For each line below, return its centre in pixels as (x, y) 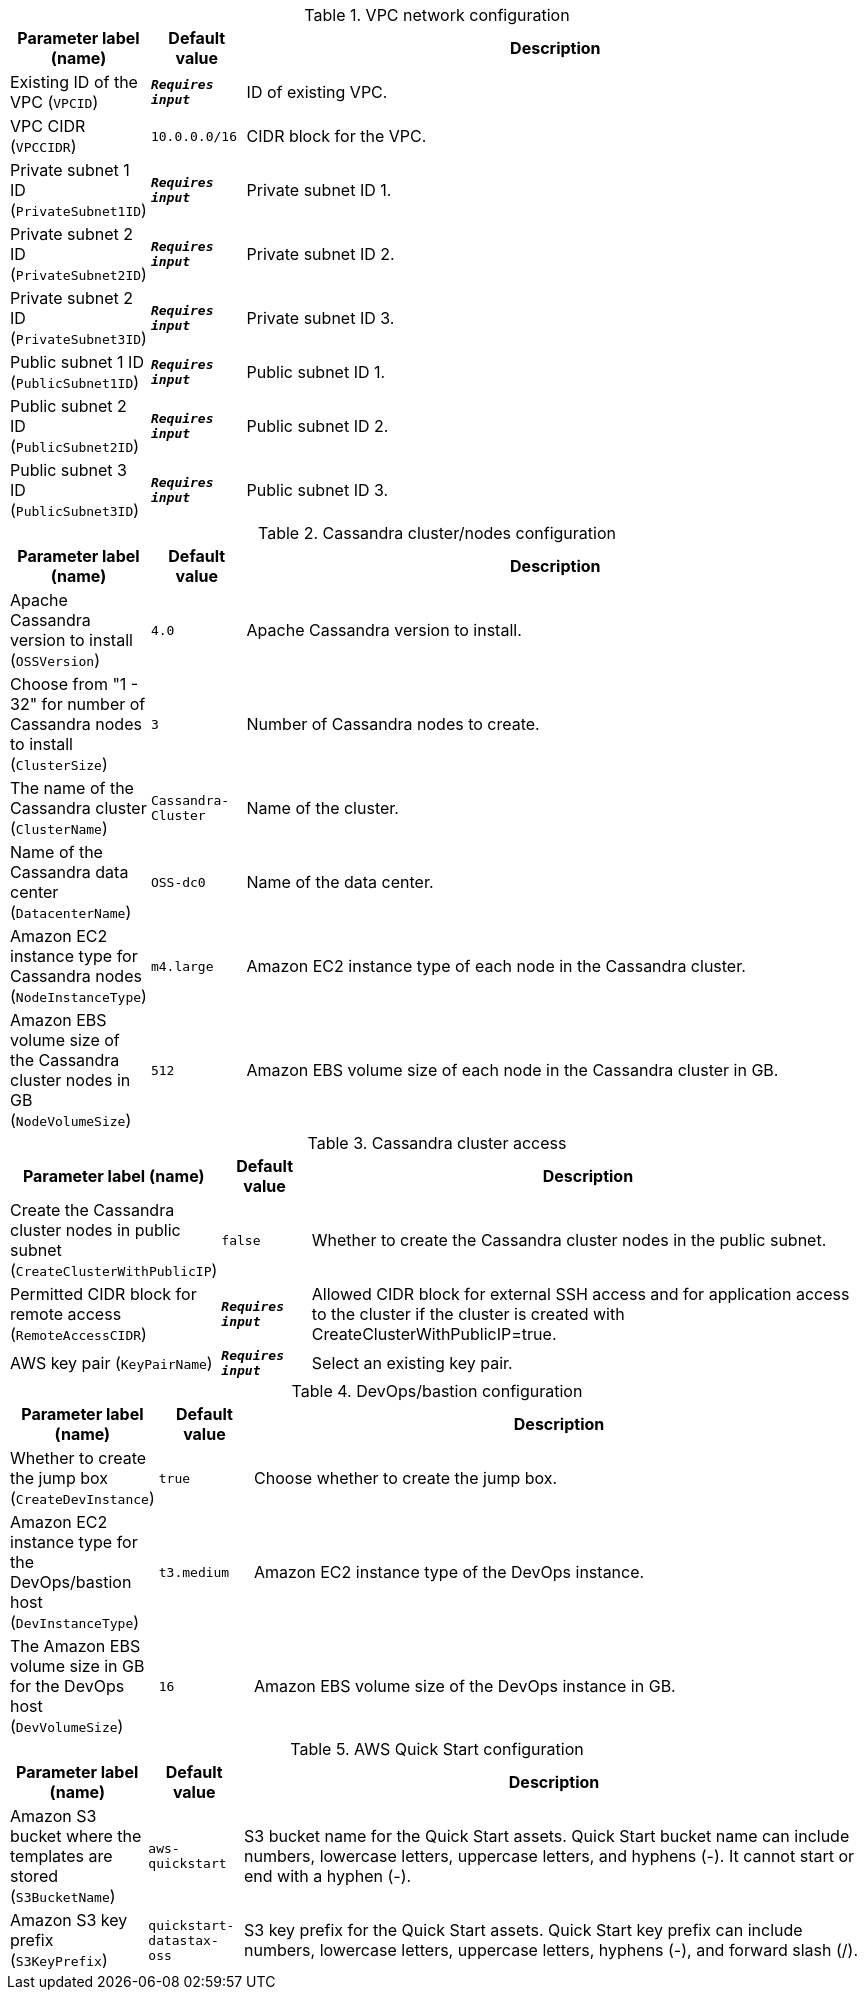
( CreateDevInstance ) (82, 1498)
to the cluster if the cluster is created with (468, 1314)
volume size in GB (77, 1666)
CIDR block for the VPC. (336, 136)
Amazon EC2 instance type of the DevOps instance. (449, 1572)
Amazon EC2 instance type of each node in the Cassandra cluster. (496, 966)
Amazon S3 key (69, 1920)
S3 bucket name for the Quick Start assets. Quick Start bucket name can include (547, 1836)
